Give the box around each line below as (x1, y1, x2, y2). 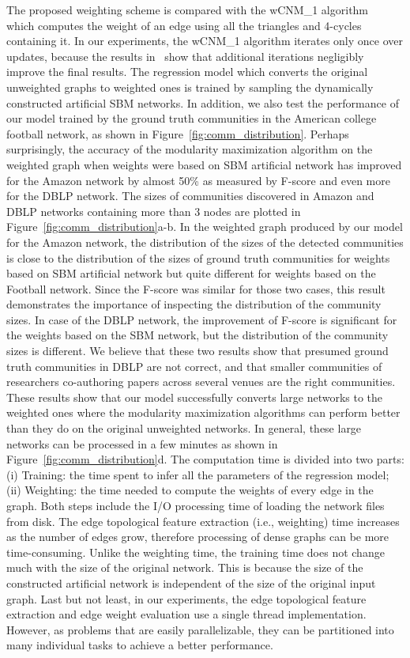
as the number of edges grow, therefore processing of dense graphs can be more (6, 528, 389, 545)
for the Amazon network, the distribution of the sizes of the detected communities (6, 233, 404, 250)
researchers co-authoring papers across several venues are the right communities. (6, 373, 396, 390)
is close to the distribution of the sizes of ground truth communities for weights (6, 249, 390, 266)
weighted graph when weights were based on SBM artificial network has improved (6, 156, 402, 172)
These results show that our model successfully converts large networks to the (6, 388, 383, 405)
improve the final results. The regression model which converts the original (6, 63, 368, 80)
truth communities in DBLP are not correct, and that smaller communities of (6, 357, 382, 374)
